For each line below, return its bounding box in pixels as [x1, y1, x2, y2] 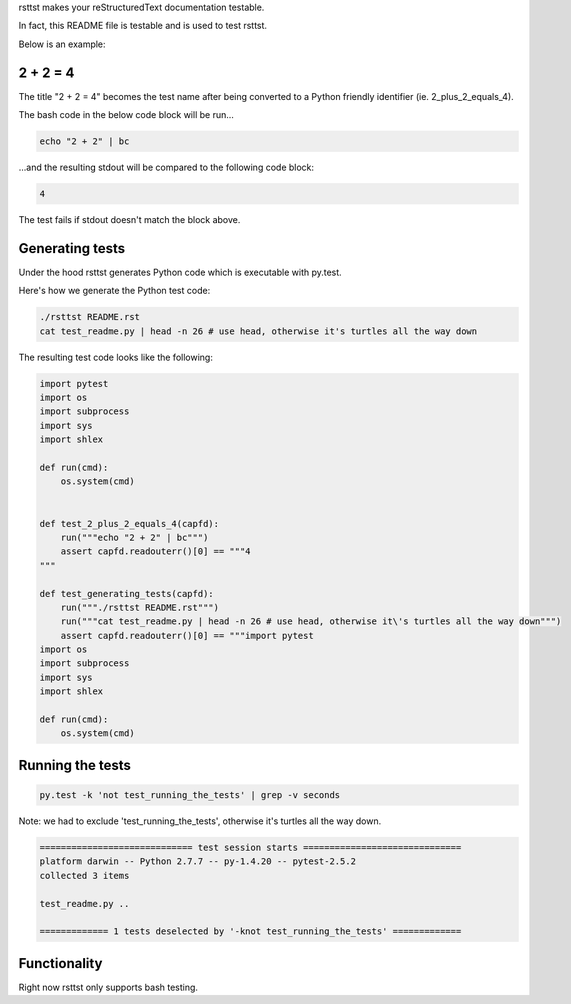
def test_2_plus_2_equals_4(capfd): [39, 518, 220, 529]
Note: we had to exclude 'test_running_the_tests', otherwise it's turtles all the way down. [18, 815, 382, 827]
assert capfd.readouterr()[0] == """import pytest [60, 630, 314, 641]
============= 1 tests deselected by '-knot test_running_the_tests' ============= [39, 926, 462, 937]
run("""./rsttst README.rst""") [60, 601, 220, 613]
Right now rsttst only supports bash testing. [18, 981, 199, 993]
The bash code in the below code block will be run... [18, 109, 235, 121]
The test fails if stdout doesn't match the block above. [18, 214, 241, 226]
